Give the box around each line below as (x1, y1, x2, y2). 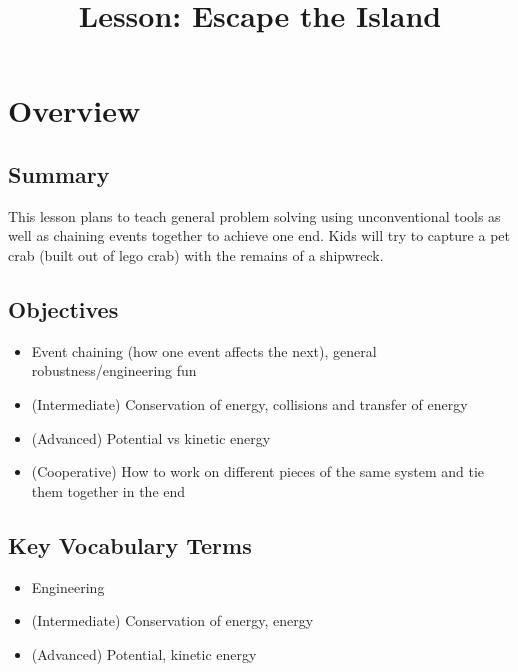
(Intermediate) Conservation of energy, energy (31, 610, 314, 631)
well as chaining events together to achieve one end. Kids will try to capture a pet (8, 225, 510, 246)
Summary (8, 158, 110, 189)
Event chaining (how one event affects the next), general (31, 340, 377, 361)
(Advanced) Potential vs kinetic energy (31, 427, 271, 448)
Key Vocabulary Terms (8, 529, 252, 560)
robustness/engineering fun (31, 360, 197, 381)
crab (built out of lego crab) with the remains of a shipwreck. (8, 244, 384, 265)
